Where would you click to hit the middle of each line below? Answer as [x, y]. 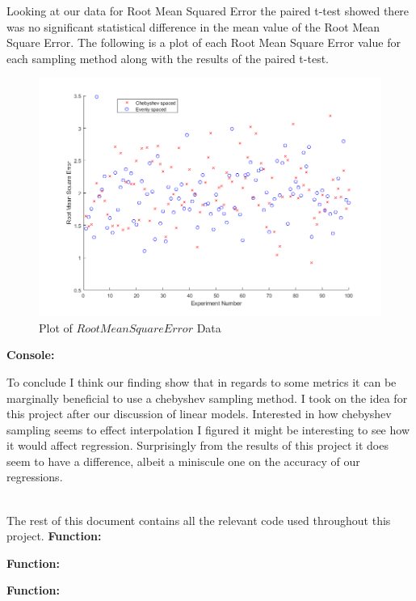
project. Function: [54, 536]
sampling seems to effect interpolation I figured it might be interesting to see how [208, 429]
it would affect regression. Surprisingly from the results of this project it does [197, 445]
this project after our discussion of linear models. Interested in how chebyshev [199, 414]
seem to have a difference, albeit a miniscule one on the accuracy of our [183, 461]
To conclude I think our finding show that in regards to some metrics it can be [202, 381]
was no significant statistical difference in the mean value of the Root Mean [193, 26]
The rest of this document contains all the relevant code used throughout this [199, 520]
